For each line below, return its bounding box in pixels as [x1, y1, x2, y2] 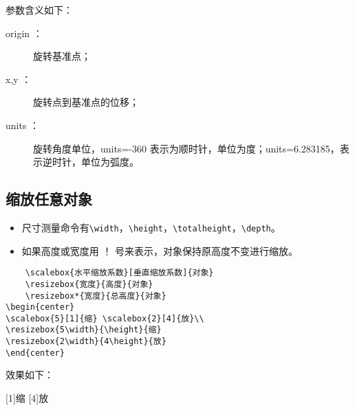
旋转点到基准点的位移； [33, 95, 139, 109]
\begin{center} [6, 302, 75, 312]
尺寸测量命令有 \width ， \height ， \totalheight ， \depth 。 [21, 220, 281, 234]
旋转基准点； [33, 49, 91, 63]
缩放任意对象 [6, 188, 92, 209]
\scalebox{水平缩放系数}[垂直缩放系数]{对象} [25, 268, 214, 278]
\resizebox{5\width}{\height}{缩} [6, 325, 162, 335]
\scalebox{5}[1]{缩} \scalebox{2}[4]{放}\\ [6, 313, 204, 323]
